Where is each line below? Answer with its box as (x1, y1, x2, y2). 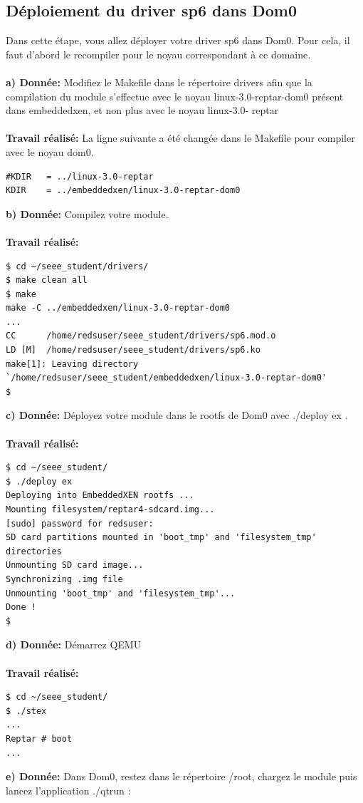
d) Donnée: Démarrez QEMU (6, 637, 142, 652)
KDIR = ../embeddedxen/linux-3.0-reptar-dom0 (6, 185, 241, 196)
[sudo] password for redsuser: (6, 518, 154, 529)
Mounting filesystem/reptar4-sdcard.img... (6, 504, 215, 515)
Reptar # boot (6, 733, 73, 744)
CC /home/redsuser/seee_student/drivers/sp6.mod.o (6, 331, 276, 341)
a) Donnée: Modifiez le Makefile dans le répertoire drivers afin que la (6, 74, 312, 89)
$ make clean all (6, 275, 88, 286)
